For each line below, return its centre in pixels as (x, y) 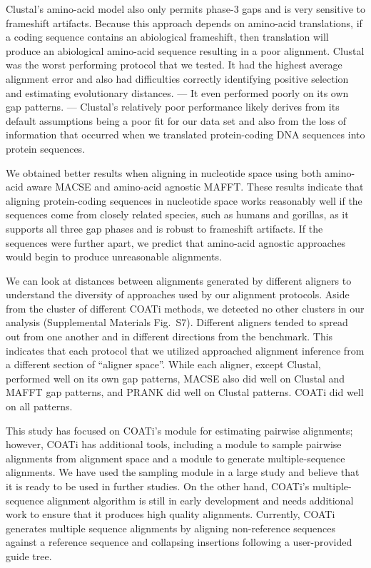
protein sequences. (46, 148)
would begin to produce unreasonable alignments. (114, 257)
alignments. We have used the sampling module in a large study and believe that (183, 472)
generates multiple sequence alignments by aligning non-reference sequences (171, 528)
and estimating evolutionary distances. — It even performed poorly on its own (177, 92)
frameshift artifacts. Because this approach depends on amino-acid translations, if (184, 22)
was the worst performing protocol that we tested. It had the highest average (174, 65)
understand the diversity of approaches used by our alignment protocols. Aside (178, 294)
